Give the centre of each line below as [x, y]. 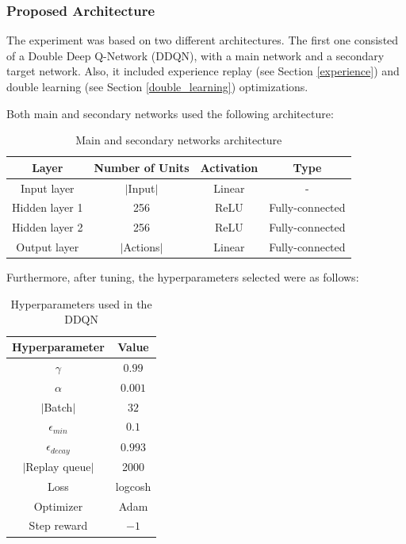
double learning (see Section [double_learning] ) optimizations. [157, 86]
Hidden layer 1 [48, 207]
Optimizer [58, 506]
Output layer [48, 247]
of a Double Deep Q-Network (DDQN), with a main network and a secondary [195, 55]
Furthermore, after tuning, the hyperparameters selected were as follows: [183, 277]
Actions [142, 247]
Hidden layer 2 [48, 227]
